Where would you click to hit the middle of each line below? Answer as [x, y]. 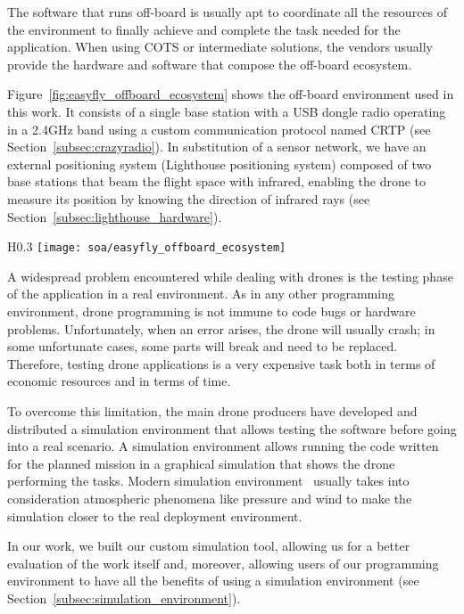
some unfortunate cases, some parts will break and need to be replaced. [203, 346]
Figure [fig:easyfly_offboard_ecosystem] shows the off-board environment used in [231, 94]
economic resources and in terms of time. [119, 381]
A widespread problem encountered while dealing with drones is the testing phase [230, 276]
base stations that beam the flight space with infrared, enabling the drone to [217, 181]
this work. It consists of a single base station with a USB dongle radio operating [227, 111]
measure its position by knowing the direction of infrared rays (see [189, 198]
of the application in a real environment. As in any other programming [201, 294]
